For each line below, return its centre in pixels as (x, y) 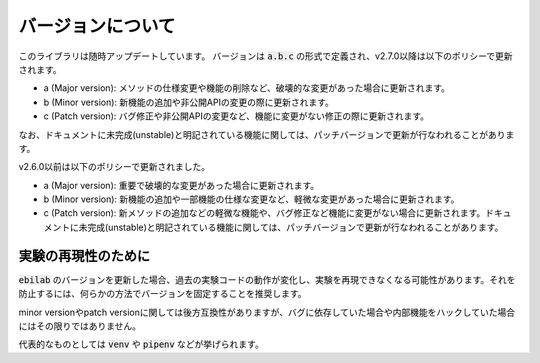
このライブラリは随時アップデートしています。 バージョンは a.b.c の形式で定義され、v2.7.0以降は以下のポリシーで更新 (266, 56)
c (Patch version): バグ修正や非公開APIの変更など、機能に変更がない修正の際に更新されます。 (236, 116)
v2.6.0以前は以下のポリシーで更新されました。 (114, 167)
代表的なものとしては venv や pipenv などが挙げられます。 (141, 344)
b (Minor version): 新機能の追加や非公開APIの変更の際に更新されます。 (189, 102)
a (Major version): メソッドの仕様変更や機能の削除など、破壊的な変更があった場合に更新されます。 (246, 88)
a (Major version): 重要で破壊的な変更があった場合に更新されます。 (181, 185)
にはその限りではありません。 (80, 326)
